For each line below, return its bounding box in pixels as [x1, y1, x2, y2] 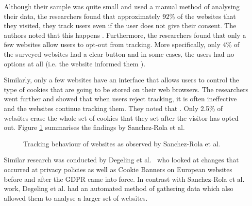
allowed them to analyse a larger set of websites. [4, 192, 148, 203]
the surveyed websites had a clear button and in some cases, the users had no [4, 48, 234, 59]
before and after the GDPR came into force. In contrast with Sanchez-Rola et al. [4, 174, 245, 184]
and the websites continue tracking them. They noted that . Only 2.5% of [4, 103, 223, 113]
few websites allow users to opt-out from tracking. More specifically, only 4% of [4, 39, 240, 49]
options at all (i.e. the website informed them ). [4, 58, 146, 68]
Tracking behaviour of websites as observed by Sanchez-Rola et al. [23, 138, 220, 148]
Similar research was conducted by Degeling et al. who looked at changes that [4, 155, 239, 165]
